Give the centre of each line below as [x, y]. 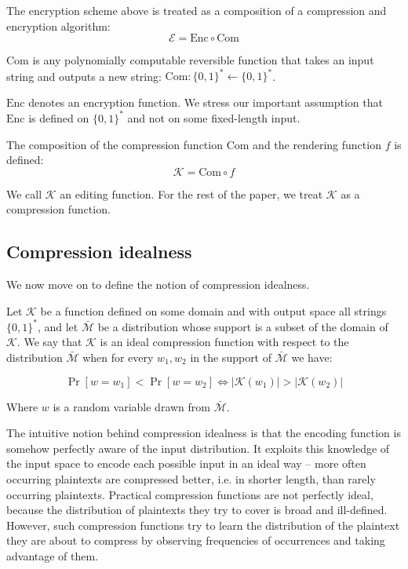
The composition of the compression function [115, 144]
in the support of [231, 357]
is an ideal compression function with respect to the [224, 342]
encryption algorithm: [58, 26]
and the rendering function [317, 144]
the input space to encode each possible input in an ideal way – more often [186, 463]
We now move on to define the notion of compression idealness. [158, 284]
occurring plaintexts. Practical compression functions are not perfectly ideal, [190, 494]
